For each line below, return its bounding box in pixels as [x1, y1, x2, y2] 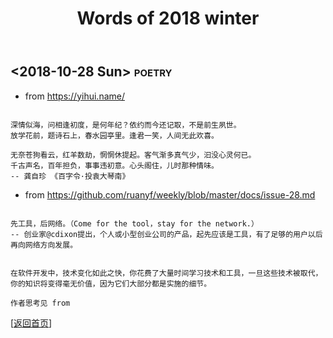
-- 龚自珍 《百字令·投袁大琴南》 [10, 171, 130, 181]
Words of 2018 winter [76, 7, 260, 30]
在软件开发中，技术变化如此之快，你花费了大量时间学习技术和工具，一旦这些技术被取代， [10, 268, 323, 278]
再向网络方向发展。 [10, 240, 78, 250]
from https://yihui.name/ [24, 90, 125, 102]
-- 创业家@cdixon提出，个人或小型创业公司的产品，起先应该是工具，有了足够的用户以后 [10, 229, 323, 239]
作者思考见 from [10, 298, 71, 308]
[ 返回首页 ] [10, 317, 53, 329]
